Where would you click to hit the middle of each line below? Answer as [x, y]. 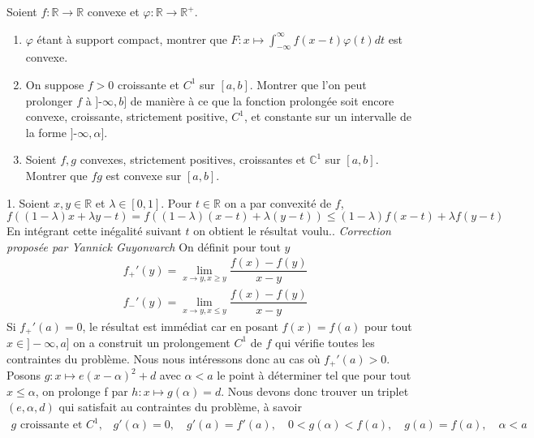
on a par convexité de [278, 202]
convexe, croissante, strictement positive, [127, 116]
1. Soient [28, 202]
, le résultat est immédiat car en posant [180, 326]
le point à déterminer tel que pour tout [314, 375]
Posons [24, 375]
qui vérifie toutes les [325, 342]
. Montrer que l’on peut [308, 84]
